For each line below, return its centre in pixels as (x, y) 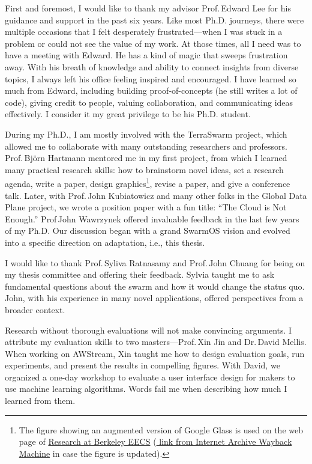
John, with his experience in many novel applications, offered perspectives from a (154, 298)
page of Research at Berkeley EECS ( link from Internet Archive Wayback (155, 441)
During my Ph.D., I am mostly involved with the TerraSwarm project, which (146, 134)
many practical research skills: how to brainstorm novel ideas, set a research (144, 169)
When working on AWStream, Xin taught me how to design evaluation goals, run (155, 353)
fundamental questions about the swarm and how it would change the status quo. (155, 286)
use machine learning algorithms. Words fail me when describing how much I (146, 389)
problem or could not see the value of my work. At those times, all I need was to (153, 43)
